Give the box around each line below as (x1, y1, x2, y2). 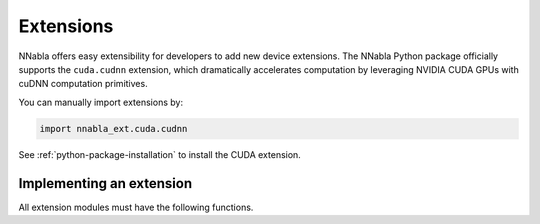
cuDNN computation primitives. (18, 78, 149, 90)
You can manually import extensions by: (18, 96, 184, 108)
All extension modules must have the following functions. (18, 201, 254, 213)
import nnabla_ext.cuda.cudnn (39, 123, 188, 134)
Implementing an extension (18, 175, 193, 192)
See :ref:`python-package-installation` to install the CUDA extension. (18, 148, 302, 160)
